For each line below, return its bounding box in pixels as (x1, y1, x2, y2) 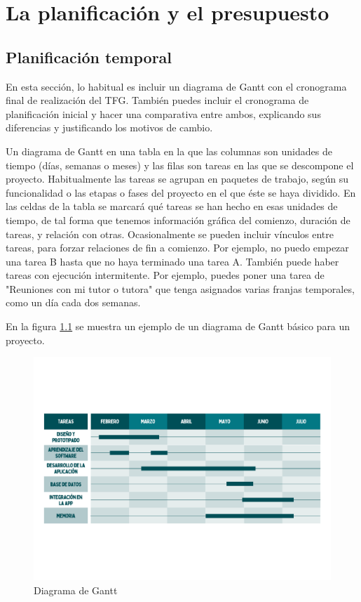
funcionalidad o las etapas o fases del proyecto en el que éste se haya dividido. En (6, 185, 356, 199)
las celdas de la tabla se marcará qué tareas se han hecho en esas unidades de (6, 199, 338, 214)
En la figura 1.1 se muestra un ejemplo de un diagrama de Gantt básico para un (6, 319, 350, 334)
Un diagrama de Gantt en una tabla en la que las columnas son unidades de (6, 143, 332, 158)
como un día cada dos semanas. (6, 295, 141, 310)
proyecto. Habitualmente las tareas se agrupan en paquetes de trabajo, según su (6, 171, 349, 186)
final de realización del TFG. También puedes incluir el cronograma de (6, 93, 309, 107)
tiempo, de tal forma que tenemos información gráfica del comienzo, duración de (6, 212, 350, 227)
